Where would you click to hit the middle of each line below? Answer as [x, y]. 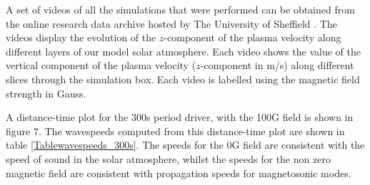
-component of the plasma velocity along [252, 37]
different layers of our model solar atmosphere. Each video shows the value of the [183, 51]
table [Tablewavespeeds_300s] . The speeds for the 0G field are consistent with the [185, 145]
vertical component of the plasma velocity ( [101, 65]
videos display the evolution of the [81, 37]
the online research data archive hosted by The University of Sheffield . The [171, 23]
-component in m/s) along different [277, 65]
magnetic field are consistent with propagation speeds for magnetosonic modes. [179, 173]
